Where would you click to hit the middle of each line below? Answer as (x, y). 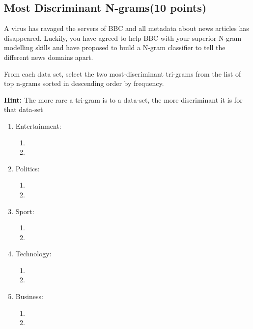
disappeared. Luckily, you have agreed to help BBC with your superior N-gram (123, 38)
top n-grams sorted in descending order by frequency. (84, 83)
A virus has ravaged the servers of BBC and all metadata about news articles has (126, 28)
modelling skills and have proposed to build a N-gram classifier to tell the (115, 47)
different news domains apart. (49, 57)
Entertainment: (38, 125)
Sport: (25, 211)
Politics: (28, 168)
